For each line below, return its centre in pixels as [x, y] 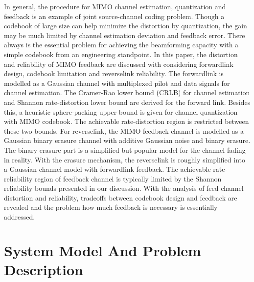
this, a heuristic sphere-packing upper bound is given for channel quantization [121, 111]
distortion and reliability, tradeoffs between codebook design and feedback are [121, 197]
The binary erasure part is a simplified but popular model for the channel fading [125, 150]
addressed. [20, 217]
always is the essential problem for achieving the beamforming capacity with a [121, 45]
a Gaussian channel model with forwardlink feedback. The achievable [107, 169]
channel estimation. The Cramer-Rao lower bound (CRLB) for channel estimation [127, 92]
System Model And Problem [103, 250]
